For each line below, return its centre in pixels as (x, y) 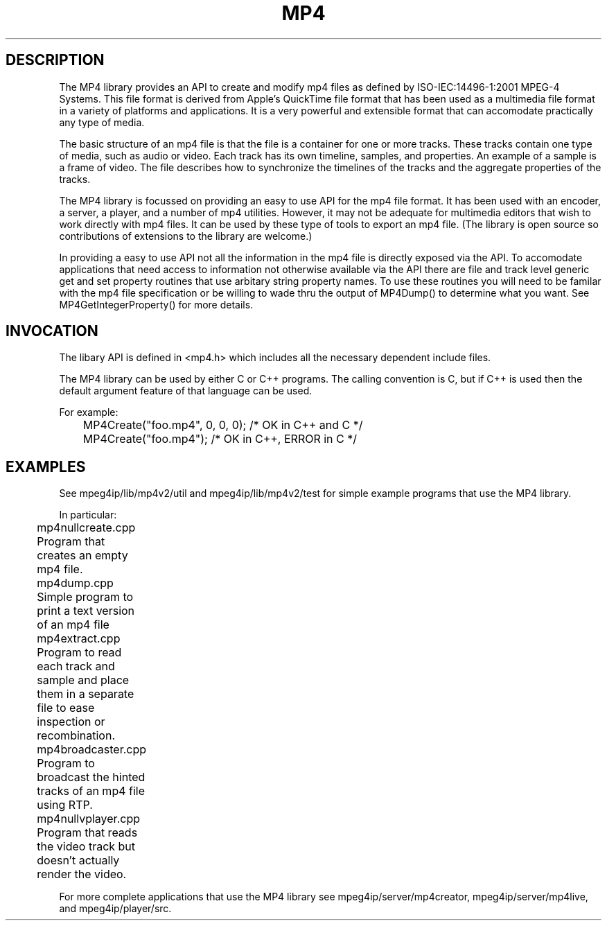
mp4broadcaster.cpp (92, 750)
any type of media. (102, 122)
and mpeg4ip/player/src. (115, 909)
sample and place (83, 680)
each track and (76, 666)
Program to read (79, 653)
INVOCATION (52, 331)
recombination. (76, 736)
